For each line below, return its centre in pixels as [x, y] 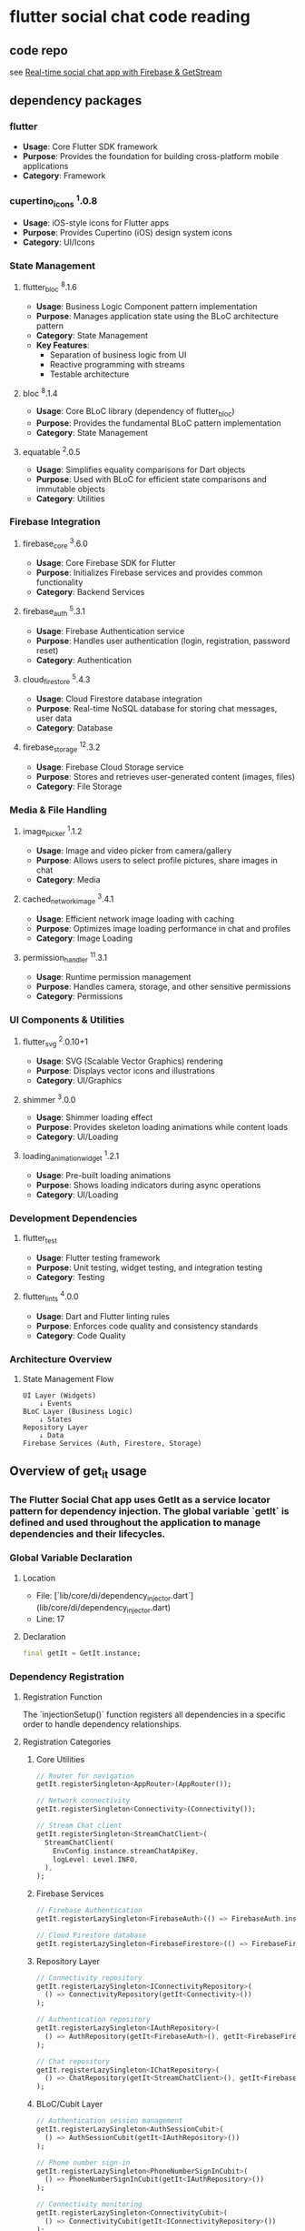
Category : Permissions [79, 996]
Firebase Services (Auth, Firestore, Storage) [112, 1444]
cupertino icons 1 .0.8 [54, 201]
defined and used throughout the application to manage [135, 1522]
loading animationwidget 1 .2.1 [71, 1156]
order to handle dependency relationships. [102, 1724]
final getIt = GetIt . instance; [82, 1653]
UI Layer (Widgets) [59, 1396]
